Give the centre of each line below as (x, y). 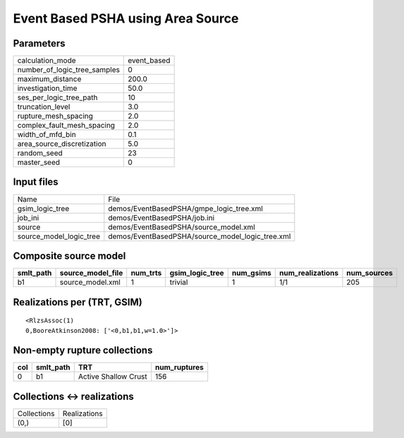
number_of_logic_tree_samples (68, 70)
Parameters (39, 43)
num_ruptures (179, 367)
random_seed (40, 153)
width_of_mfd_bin (47, 135)
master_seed (38, 162)
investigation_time (47, 88)
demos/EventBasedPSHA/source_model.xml (182, 227)
